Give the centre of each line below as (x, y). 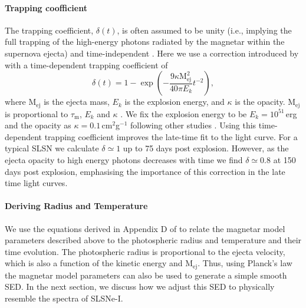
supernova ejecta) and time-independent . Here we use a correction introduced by (152, 53)
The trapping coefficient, (49, 30)
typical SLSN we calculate (52, 148)
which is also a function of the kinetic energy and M (99, 263)
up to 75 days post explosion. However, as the (206, 148)
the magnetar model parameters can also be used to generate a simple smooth (146, 275)
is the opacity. (260, 102)
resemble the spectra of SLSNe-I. (64, 298)
